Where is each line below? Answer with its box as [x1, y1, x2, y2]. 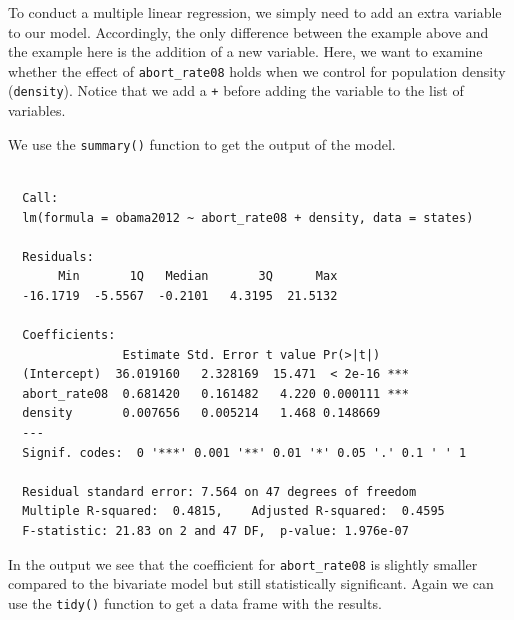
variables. [8, 100, 66, 121]
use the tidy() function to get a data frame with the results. [8, 592, 382, 613]
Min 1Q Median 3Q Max [58, 269, 338, 284]
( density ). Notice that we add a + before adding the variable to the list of [8, 80, 464, 101]
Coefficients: [22, 328, 116, 343]
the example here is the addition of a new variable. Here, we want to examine [8, 41, 483, 62]
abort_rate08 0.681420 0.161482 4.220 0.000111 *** [22, 386, 409, 401]
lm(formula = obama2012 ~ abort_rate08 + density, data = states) [22, 210, 474, 225]
